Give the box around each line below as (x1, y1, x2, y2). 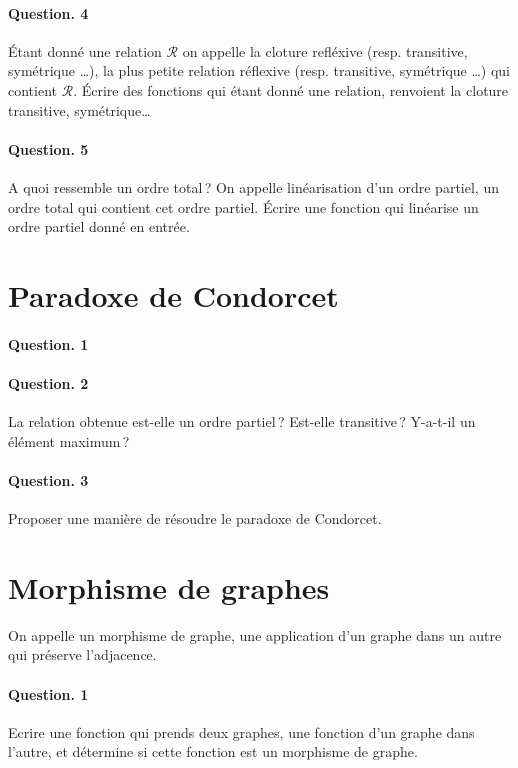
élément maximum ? (8, 430, 130, 451)
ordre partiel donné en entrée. (8, 216, 190, 237)
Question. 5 (8, 138, 89, 159)
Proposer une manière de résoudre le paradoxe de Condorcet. (8, 508, 382, 529)
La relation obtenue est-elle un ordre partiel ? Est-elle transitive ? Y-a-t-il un (8, 411, 476, 432)
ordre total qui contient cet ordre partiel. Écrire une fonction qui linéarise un (8, 196, 479, 217)
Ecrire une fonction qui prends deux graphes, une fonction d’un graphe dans (8, 721, 475, 742)
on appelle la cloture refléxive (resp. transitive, (182, 40, 468, 61)
